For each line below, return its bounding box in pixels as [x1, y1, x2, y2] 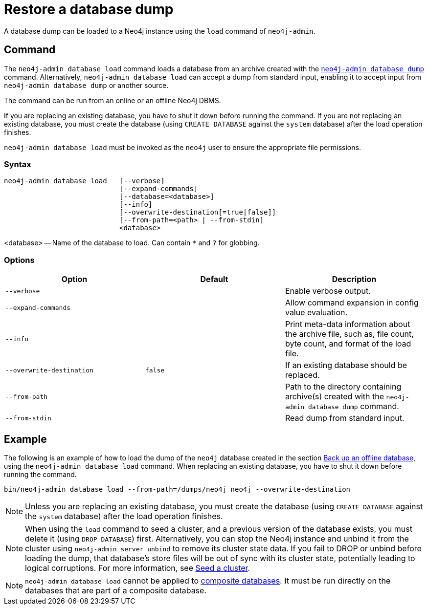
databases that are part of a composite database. [25, 585, 206, 595]
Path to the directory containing [285, 382, 402, 392]
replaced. [285, 370, 320, 380]
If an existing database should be [285, 360, 407, 370]
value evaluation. [285, 307, 348, 318]
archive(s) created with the [285, 391, 384, 402]
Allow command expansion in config [285, 298, 419, 308]
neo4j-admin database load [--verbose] [4, 177, 165, 185]
